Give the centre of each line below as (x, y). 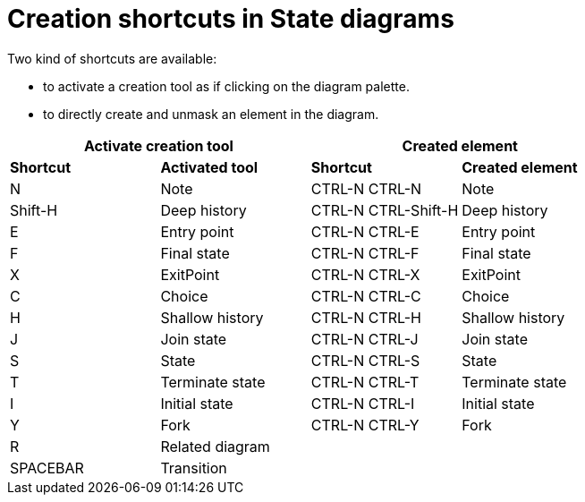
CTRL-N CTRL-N (366, 188)
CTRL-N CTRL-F (365, 253)
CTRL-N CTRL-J (365, 339)
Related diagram (215, 446)
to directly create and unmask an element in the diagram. (211, 114)
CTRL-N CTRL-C (366, 296)
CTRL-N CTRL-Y (365, 425)
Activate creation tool (158, 145)
